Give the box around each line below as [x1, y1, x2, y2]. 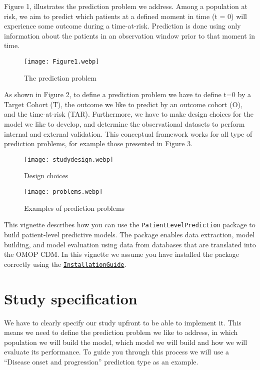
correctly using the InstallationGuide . [4, 258, 126, 269]
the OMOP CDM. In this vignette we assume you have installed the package [4, 249, 239, 259]
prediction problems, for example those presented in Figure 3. [4, 138, 193, 149]
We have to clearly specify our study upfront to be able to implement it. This [4, 317, 241, 327]
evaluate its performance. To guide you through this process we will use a [4, 346, 229, 357]
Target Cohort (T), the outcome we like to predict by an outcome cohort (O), [4, 99, 242, 109]
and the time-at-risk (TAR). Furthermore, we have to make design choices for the [4, 109, 253, 119]
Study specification [4, 288, 137, 308]
